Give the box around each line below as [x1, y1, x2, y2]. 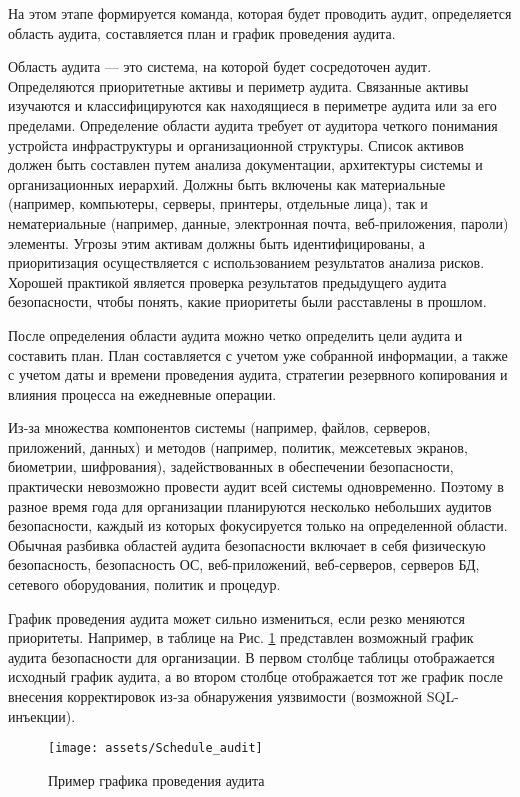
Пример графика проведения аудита [48, 769, 265, 790]
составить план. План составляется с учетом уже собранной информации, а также [8, 344, 508, 365]
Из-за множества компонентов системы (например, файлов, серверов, [8, 417, 431, 438]
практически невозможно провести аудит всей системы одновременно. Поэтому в [8, 476, 504, 497]
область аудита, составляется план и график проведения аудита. [8, 22, 396, 43]
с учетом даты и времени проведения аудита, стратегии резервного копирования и [8, 364, 508, 385]
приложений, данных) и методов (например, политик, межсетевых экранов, [8, 436, 468, 457]
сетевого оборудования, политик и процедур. [8, 574, 281, 595]
